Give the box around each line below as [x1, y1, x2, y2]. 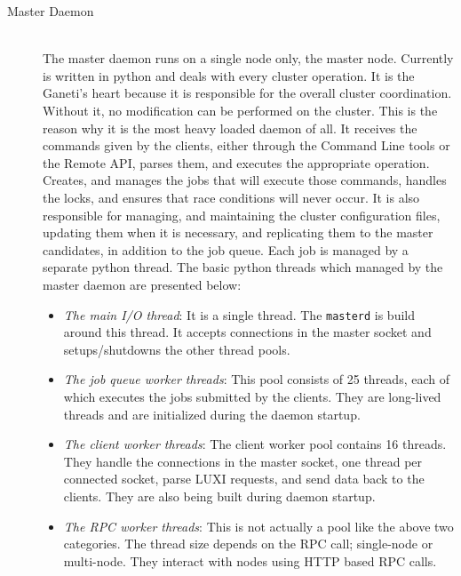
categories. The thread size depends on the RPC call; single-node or [63, 534, 433, 553]
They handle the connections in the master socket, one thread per [63, 452, 423, 470]
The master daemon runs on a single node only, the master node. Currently [43, 49, 454, 68]
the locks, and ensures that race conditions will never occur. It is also [43, 188, 420, 206]
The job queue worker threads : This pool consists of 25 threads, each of [63, 370, 449, 388]
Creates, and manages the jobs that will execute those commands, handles [43, 171, 447, 189]
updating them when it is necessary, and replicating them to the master [43, 223, 433, 242]
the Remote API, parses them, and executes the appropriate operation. [43, 153, 430, 172]
